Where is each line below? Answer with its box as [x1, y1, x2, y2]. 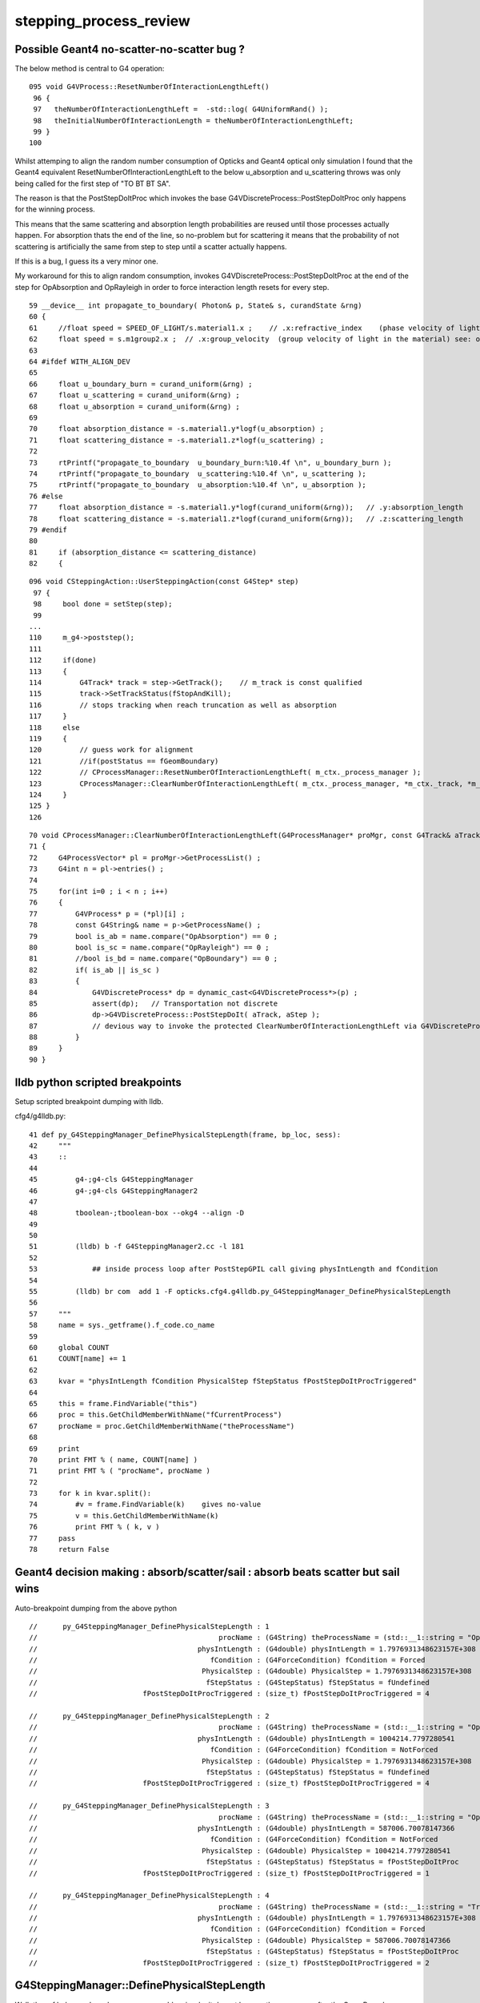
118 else [29, 723, 80, 732]
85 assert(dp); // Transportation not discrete [29, 998, 278, 1008]
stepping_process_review [14, 12, 191, 30]
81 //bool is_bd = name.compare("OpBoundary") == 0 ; [29, 954, 278, 963]
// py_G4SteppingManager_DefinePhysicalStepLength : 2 [29, 1711, 270, 1721]
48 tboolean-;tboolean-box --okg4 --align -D [29, 1208, 244, 1218]
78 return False [29, 1545, 110, 1554]
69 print [29, 1444, 80, 1453]
